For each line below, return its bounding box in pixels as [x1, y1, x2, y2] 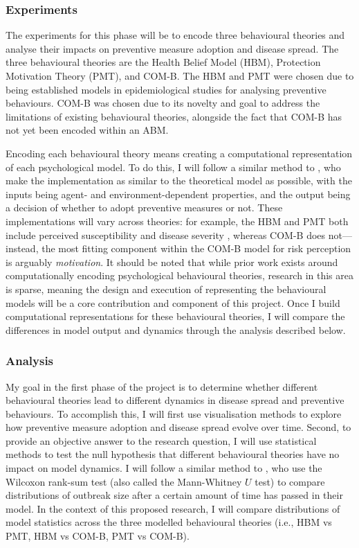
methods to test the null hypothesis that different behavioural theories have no [6, 447, 340, 461]
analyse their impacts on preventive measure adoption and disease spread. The [6, 41, 339, 55]
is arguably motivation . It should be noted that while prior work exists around [6, 254, 338, 269]
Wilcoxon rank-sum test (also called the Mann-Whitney [6, 474, 242, 488]
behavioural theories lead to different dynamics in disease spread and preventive [6, 393, 344, 407]
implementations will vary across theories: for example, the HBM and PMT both [6, 213, 349, 228]
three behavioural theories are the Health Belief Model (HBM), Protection [6, 55, 321, 69]
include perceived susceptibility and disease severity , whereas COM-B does [6, 227, 326, 242]
